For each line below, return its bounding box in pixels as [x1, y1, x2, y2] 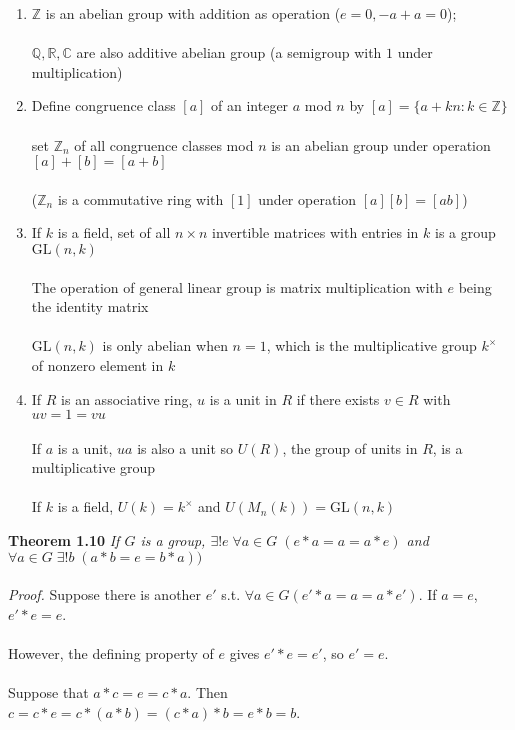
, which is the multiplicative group [266, 335, 477, 356]
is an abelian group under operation [271, 134, 491, 155]
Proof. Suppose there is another [8, 584, 202, 605]
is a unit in [209, 388, 277, 409]
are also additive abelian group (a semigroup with [76, 42, 382, 63]
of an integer [211, 95, 289, 116]
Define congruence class [31, 95, 176, 116]
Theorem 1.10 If [8, 530, 120, 551]
